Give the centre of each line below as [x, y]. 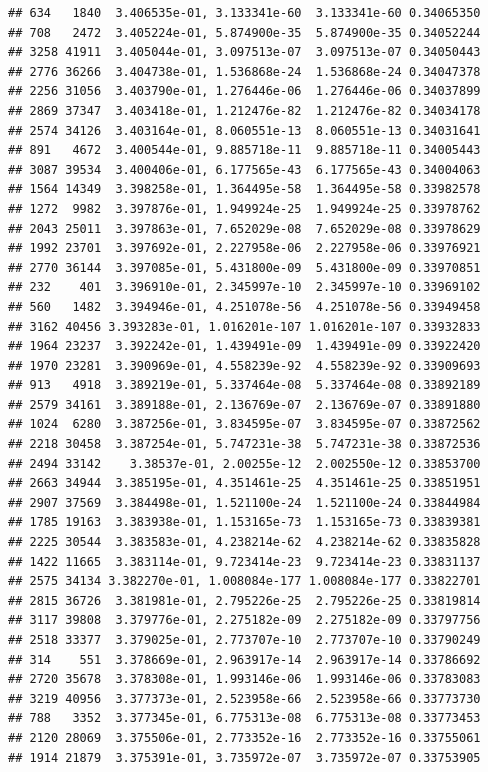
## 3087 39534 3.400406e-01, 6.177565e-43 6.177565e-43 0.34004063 [244, 169]
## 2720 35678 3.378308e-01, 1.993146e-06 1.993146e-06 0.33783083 [244, 679]
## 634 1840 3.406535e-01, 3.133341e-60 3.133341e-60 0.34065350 [244, 13]
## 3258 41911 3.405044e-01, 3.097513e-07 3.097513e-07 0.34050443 [244, 52]
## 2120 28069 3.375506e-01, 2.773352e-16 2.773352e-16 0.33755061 [244, 737]
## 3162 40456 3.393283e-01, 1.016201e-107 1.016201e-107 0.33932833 [244, 326]
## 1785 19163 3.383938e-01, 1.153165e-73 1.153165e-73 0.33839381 [244, 522]
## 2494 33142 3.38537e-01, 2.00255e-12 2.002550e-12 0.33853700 [244, 463]
